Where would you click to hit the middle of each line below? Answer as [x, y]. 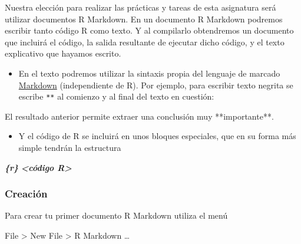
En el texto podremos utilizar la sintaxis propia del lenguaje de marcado [149, 73]
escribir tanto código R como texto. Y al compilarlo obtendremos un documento [149, 30]
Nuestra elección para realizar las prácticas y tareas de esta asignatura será [140, 7]
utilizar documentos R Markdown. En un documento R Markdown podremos [144, 19]
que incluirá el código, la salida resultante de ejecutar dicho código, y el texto [145, 42]
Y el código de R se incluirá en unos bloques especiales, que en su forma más [157, 136]
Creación [26, 194]
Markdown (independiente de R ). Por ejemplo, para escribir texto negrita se [156, 85]
